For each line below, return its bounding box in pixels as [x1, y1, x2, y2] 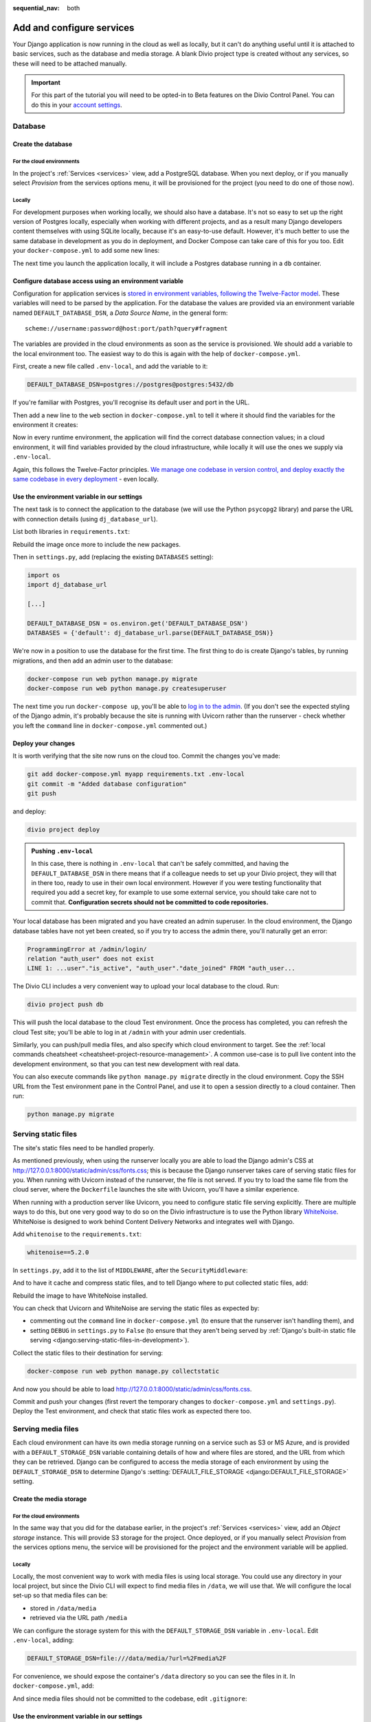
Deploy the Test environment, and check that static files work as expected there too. [12, 1407, 252, 1415]
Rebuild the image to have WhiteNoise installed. [12, 1291, 148, 1300]
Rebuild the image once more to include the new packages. [12, 540, 181, 548]
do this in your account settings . [31, 101, 123, 109]
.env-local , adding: [12, 1636, 74, 1644]
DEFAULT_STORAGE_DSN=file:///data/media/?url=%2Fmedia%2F [27, 1654, 227, 1662]
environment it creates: [12, 421, 78, 428]
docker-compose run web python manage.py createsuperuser [27, 684, 227, 692]
